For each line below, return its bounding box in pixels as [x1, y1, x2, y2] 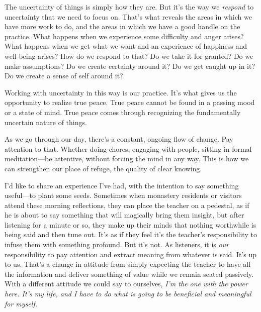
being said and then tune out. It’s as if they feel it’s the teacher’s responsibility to [5, 229, 257, 240]
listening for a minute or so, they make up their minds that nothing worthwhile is [5, 219, 256, 230]
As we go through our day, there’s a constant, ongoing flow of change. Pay [5, 134, 233, 144]
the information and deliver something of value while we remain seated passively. [5, 268, 254, 279]
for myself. [5, 298, 37, 308]
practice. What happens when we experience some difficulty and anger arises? [5, 31, 244, 41]
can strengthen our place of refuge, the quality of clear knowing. [5, 163, 202, 173]
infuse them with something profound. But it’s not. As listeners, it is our [5, 239, 229, 250]
